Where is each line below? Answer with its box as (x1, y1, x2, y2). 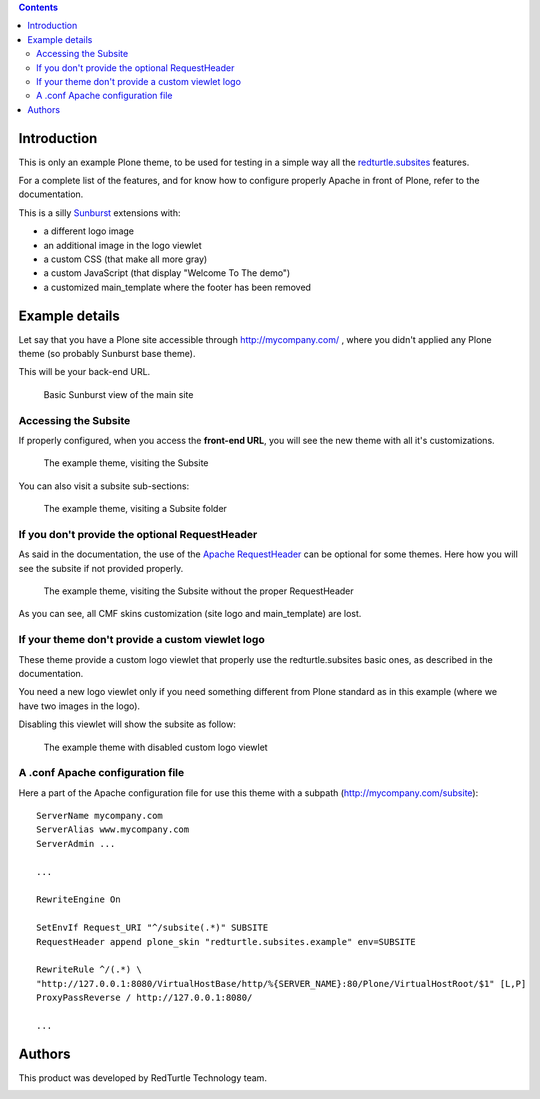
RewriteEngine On (36, 894, 121, 905)
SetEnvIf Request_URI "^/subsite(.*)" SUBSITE (36, 922, 269, 934)
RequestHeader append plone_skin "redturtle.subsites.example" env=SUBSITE (36, 936, 416, 947)
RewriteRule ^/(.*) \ (36, 964, 142, 975)
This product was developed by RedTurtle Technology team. (18, 1071, 267, 1084)
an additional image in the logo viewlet (43, 239, 202, 251)
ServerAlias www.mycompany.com (36, 824, 190, 835)
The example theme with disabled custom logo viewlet (43, 741, 269, 753)
